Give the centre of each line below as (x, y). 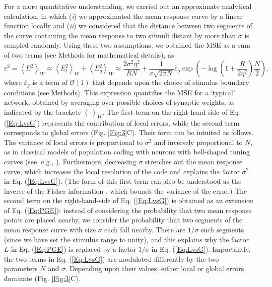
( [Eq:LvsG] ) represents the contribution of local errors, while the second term (122, 122)
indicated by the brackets (42, 111)
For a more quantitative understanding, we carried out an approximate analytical (128, 6)
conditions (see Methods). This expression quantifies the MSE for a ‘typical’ (120, 92)
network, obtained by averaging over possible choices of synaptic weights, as (119, 102)
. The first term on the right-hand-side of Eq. (171, 111)
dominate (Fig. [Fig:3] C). (42, 278)
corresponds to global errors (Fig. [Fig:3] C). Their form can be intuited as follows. (129, 132)
